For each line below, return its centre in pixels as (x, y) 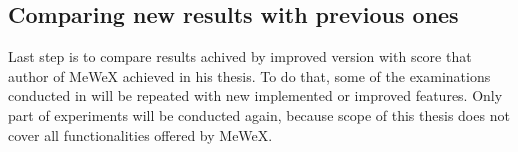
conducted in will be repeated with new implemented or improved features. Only (255, 95)
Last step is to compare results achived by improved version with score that (240, 56)
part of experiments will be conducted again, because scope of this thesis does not (259, 114)
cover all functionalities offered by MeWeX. (140, 134)
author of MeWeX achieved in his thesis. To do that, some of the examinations (249, 75)
